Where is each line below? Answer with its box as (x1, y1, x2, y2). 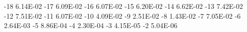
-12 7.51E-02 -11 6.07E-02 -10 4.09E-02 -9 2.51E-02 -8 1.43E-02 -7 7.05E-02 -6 (4, 10, 241, 21)
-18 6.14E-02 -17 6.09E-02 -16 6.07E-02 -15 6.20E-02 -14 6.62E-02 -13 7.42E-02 (4, 1, 243, 11)
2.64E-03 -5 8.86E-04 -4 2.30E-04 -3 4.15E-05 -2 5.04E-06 (4, 20, 178, 31)
